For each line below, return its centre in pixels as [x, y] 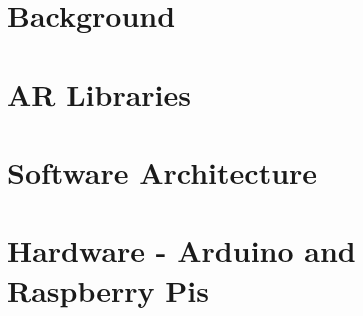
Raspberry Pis [108, 289]
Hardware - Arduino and [181, 250]
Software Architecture [162, 171]
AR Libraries [99, 93]
